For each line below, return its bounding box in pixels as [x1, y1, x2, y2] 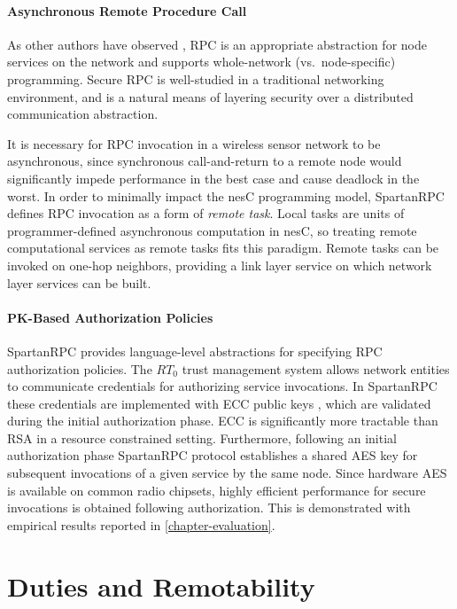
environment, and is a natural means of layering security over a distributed [7, 87, 414, 105]
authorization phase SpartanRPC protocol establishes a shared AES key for [7, 446, 418, 465]
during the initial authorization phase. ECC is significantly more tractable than [7, 411, 438, 430]
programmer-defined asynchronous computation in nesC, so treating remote [7, 221, 417, 239]
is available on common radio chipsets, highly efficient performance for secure [7, 480, 426, 499]
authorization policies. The [7, 359, 152, 378]
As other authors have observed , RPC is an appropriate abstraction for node [7, 35, 427, 53]
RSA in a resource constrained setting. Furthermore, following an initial [7, 428, 397, 447]
